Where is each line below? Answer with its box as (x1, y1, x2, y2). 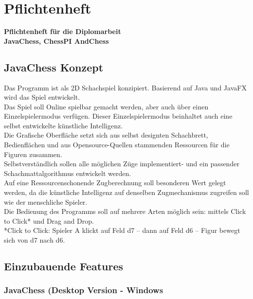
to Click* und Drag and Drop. (4, 215, 94, 226)
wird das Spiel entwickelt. (4, 92, 80, 102)
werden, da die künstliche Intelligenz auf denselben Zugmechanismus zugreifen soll (4, 187, 249, 197)
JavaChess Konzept (4, 59, 104, 74)
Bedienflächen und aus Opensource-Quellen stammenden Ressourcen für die (4, 140, 230, 150)
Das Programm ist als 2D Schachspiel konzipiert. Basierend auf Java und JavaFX (4, 82, 247, 92)
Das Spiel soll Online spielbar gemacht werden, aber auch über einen (4, 101, 209, 111)
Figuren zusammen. (4, 149, 62, 159)
